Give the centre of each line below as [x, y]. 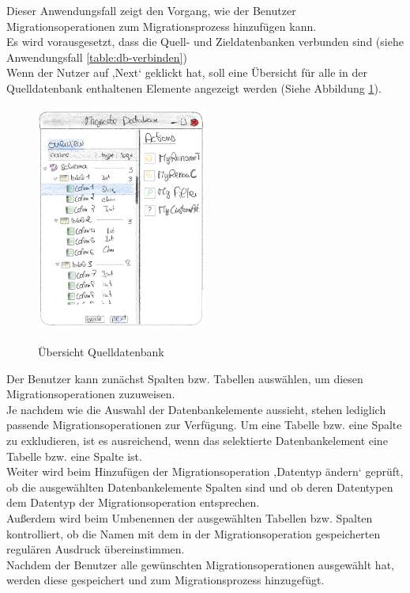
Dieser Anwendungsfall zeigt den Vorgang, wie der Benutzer [151, 10]
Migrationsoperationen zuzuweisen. [91, 394]
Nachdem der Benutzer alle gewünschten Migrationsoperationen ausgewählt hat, [200, 564]
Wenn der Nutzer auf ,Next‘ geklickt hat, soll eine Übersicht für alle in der [187, 72]
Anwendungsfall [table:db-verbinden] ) [97, 57]
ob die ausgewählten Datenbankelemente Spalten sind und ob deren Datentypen [200, 487]
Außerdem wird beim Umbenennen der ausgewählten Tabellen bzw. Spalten [190, 517]
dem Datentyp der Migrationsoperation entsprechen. [133, 502]
